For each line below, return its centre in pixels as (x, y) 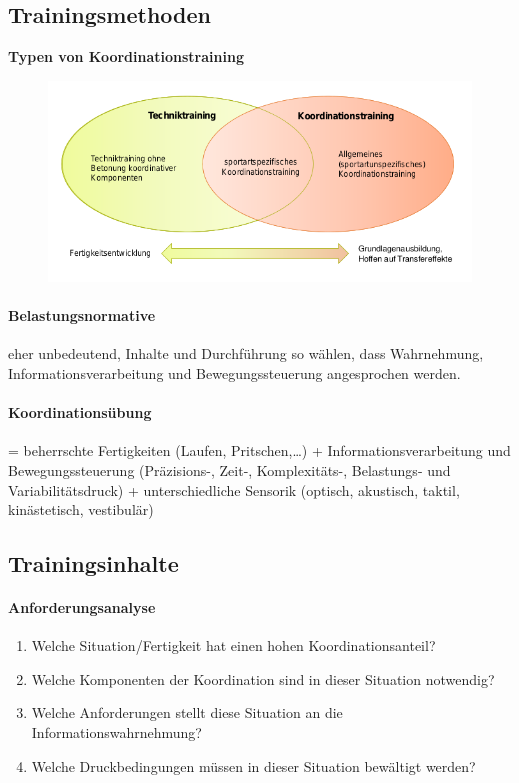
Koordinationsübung (80, 412)
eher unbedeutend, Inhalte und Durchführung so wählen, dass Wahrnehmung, (246, 353)
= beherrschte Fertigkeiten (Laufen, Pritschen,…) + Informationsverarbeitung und (259, 450)
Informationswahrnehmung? (116, 732)
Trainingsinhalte (93, 563)
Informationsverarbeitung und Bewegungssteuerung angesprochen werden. (234, 372)
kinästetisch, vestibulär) (81, 509)
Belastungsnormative (82, 315)
